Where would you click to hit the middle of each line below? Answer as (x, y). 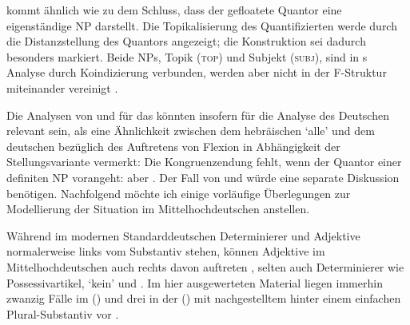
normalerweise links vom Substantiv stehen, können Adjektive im (166, 251)
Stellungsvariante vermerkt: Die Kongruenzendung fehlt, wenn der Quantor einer (204, 162)
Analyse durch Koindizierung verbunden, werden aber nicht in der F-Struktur (197, 72)
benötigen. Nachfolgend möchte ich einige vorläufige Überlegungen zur (179, 193)
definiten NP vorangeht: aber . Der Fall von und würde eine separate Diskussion (203, 177)
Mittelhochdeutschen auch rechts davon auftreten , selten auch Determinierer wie (205, 266)
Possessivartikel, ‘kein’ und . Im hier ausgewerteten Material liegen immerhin (195, 282)
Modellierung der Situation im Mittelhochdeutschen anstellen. (158, 209)
